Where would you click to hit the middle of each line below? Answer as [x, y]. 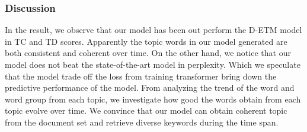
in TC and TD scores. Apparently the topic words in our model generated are [146, 41]
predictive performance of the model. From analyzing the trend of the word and [150, 88]
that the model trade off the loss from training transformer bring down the [141, 76]
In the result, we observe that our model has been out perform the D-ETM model [153, 30]
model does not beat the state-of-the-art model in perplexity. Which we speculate [153, 64]
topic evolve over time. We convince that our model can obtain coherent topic [146, 110]
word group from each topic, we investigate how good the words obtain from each [153, 99]
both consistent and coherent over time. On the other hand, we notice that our [148, 53]
